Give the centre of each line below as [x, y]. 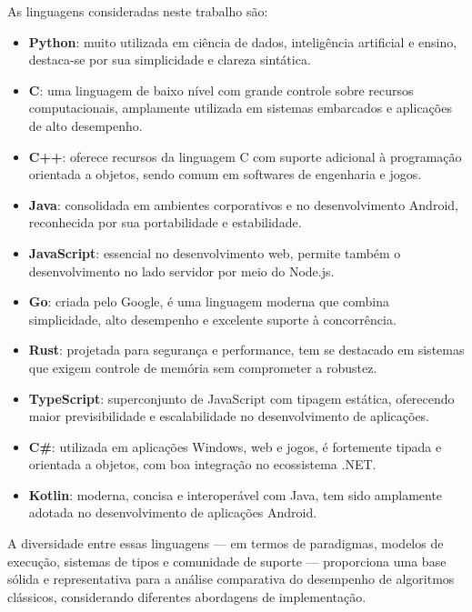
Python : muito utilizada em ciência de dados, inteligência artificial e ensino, [243, 41]
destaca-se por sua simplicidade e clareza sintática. [170, 60]
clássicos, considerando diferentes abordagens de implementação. [187, 596]
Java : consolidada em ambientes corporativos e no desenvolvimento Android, [243, 204]
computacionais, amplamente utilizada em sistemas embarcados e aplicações [240, 108]
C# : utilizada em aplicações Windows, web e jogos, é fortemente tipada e [235, 446]
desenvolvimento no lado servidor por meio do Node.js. [181, 271]
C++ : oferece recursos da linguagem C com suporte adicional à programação [245, 156]
